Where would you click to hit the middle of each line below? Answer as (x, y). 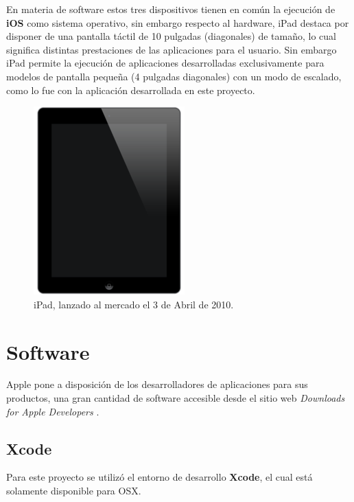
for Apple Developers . (53, 411)
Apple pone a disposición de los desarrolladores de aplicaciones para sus (157, 384)
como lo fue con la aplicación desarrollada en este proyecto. (131, 90)
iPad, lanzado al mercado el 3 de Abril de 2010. (134, 304)
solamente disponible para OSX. (74, 491)
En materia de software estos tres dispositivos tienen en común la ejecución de (171, 9)
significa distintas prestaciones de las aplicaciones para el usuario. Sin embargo (172, 49)
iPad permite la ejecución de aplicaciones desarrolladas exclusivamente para (165, 63)
